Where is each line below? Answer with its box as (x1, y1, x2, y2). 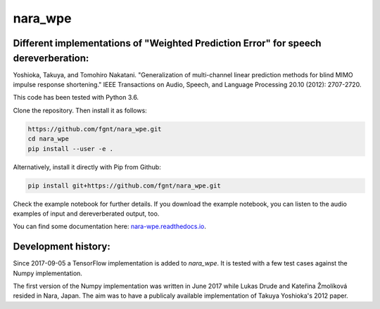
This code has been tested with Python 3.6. (13, 93, 139, 102)
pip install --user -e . (27, 145, 114, 152)
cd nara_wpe (27, 135, 70, 143)
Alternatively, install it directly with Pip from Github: (13, 162, 161, 171)
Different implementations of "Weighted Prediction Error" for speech (13, 37, 322, 49)
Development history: (13, 241, 110, 253)
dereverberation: (13, 52, 89, 64)
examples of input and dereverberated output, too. (13, 209, 160, 218)
